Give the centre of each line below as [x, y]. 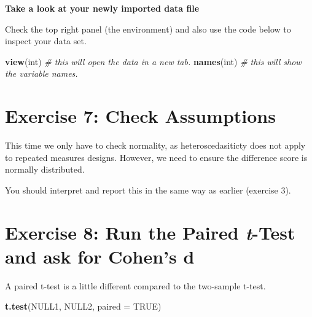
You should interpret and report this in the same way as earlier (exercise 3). [148, 190]
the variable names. [41, 73]
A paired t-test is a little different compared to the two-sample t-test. [135, 285]
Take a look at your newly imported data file [102, 8]
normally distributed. [45, 169]
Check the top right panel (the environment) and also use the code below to [148, 29]
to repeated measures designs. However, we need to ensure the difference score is [156, 157]
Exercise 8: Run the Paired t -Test [150, 232]
